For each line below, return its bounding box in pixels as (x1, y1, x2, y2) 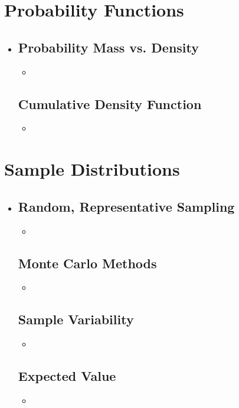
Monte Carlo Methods (18, 254, 157, 272)
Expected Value (18, 367, 116, 385)
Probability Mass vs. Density (18, 38, 199, 56)
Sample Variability (18, 310, 134, 328)
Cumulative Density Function (18, 94, 202, 113)
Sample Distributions (4, 157, 180, 181)
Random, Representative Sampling (18, 197, 235, 215)
